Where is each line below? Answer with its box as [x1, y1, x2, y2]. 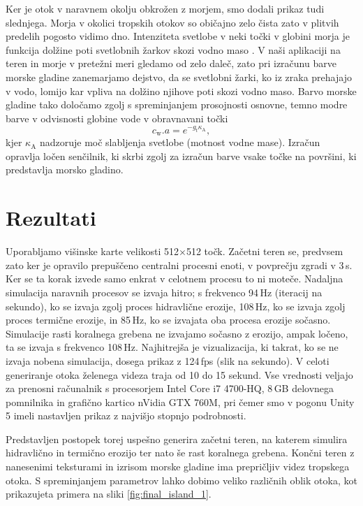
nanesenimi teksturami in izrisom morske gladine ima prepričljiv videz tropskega [6, 459, 350, 474]
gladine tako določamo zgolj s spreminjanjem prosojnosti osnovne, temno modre [6, 97, 348, 112]
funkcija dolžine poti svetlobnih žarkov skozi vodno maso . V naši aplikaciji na [6, 42, 341, 57]
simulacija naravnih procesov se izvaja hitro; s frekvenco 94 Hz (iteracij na [6, 284, 323, 299]
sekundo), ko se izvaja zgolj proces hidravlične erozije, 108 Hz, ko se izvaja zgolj [6, 298, 346, 313]
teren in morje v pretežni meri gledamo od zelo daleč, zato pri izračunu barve [6, 56, 336, 71]
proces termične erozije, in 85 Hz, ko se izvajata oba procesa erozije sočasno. [6, 312, 331, 327]
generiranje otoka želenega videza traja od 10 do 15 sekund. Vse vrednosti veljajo [6, 367, 353, 382]
